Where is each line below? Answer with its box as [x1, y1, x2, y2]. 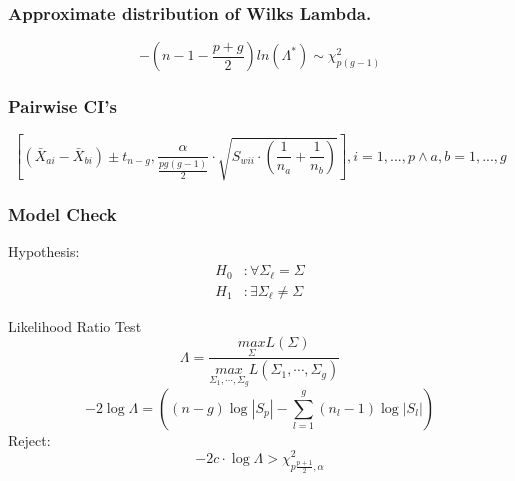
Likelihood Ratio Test [8, 315, 142, 336]
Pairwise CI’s [8, 94, 117, 119]
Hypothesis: [8, 241, 80, 262]
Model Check [8, 202, 117, 227]
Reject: [8, 429, 51, 450]
